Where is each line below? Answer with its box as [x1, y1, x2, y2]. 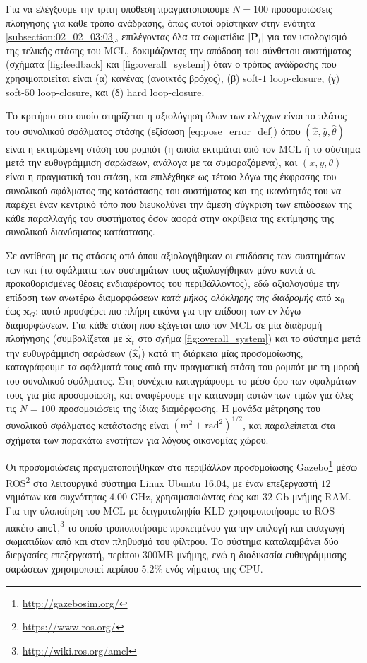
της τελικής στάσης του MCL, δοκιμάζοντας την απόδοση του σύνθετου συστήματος [6, 42, 351, 57]
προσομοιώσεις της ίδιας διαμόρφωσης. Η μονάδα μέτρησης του [59, 401, 320, 416]
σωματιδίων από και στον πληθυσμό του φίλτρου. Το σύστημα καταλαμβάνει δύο [6, 533, 339, 548]
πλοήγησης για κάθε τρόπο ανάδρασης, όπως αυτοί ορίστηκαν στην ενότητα [6, 15, 315, 30]
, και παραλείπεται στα [242, 417, 336, 432]
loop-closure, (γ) [270, 70, 340, 85]
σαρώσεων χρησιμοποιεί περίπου [6, 561, 138, 576]
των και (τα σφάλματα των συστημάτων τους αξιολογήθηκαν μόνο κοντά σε [6, 262, 316, 276]
